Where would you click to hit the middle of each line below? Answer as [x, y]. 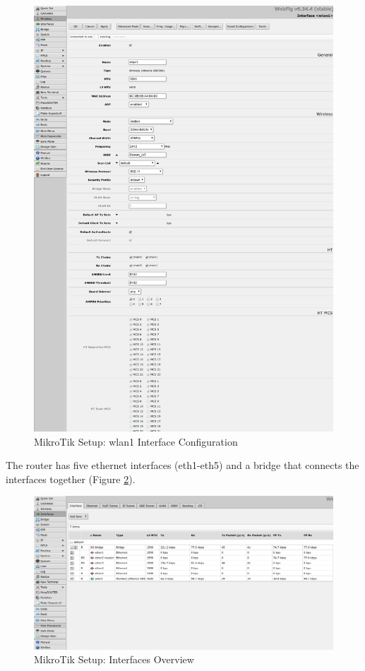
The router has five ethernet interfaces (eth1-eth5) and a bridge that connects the [182, 465]
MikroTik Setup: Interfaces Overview [114, 659]
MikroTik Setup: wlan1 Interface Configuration [136, 441]
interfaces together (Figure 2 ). [71, 479]
